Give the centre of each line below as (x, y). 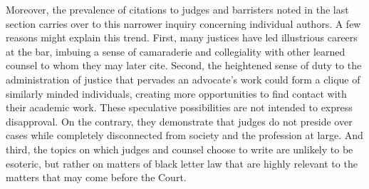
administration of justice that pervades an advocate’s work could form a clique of (183, 79)
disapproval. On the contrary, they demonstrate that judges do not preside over (179, 121)
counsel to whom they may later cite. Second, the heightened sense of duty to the (184, 65)
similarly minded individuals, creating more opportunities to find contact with (176, 93)
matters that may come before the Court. (96, 177)
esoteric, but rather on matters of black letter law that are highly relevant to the (182, 163)
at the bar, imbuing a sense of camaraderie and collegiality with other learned (176, 51)
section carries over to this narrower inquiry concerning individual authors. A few (183, 23)
